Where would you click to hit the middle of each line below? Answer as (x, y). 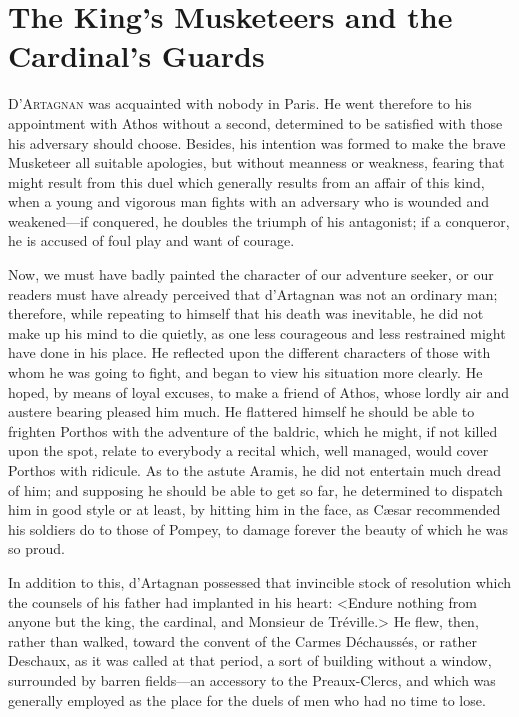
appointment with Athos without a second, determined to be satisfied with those (255, 122)
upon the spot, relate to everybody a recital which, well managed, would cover (248, 450)
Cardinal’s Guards (136, 55)
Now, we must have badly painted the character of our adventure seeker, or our (251, 274)
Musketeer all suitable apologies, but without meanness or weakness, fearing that (256, 162)
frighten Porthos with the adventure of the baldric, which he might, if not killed (253, 430)
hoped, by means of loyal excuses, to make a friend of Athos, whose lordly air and (258, 391)
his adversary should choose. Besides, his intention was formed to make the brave (257, 142)
